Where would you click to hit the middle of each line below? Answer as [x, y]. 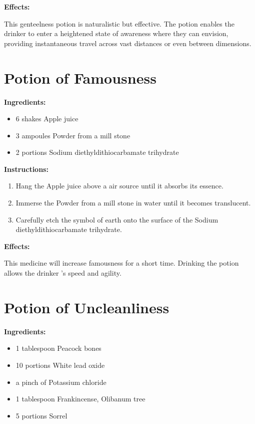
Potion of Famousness [80, 77]
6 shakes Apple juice [47, 119]
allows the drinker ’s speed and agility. [63, 273]
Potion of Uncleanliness [87, 307]
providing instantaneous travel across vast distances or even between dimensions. [128, 43]
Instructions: [26, 169]
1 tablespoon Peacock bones [58, 348]
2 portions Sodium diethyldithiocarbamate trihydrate [97, 152]
